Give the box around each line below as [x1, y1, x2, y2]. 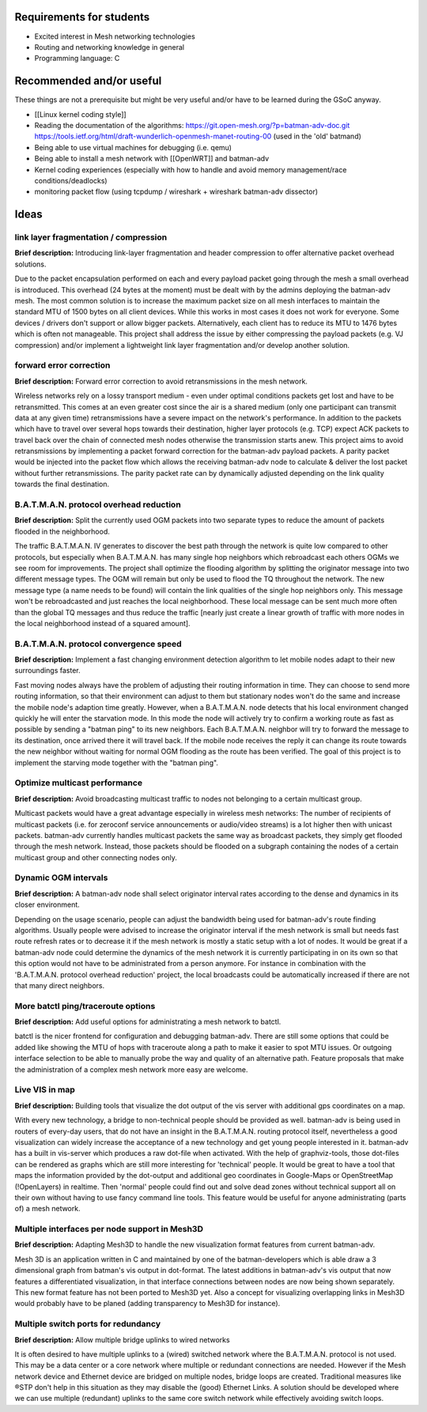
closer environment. [14, 900, 81, 909]
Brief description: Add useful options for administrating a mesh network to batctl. [14, 1017, 282, 1027]
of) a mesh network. [14, 1204, 81, 1214]
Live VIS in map [14, 1084, 75, 1095]
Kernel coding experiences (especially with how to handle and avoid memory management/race [34, 164, 347, 174]
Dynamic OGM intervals [14, 872, 108, 883]
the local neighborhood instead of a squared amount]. [14, 618, 191, 628]
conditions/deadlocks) [34, 176, 108, 185]
